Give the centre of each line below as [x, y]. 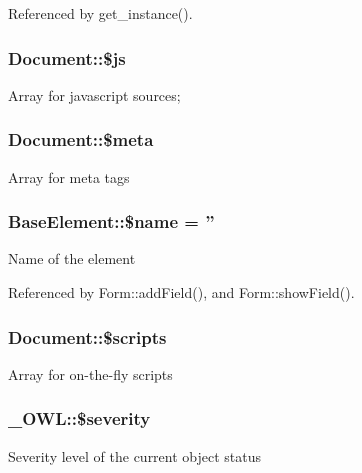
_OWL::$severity [79, 418]
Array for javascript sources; [94, 94]
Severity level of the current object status [135, 455]
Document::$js [67, 57]
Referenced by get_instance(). [100, 13]
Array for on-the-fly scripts [90, 373]
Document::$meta [81, 139]
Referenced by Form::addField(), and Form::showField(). [181, 292]
